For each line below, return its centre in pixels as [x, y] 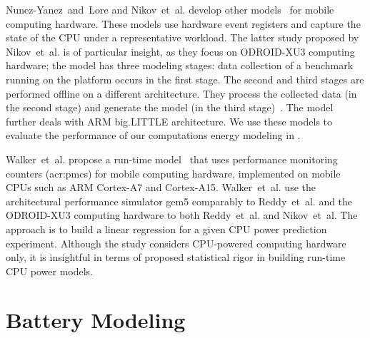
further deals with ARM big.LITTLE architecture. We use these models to [169, 121]
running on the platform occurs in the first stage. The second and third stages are [185, 79]
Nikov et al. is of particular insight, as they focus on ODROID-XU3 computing [180, 51]
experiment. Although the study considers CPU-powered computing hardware [176, 243]
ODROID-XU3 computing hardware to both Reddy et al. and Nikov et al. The [182, 215]
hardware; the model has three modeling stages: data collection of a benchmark [180, 65]
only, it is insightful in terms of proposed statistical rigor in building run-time [176, 257]
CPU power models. [50, 271]
